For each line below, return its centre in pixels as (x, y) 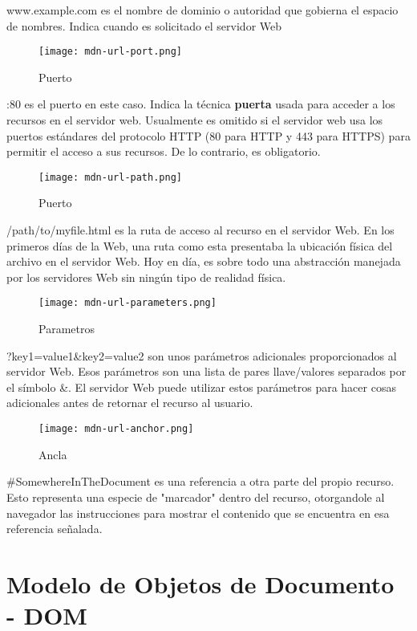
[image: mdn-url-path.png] (110, 177)
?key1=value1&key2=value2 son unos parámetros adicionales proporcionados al (202, 355)
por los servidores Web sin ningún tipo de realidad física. (146, 277)
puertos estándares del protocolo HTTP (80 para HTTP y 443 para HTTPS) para (208, 135)
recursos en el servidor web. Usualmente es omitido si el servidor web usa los (195, 120)
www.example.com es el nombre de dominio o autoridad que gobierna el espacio (202, 10)
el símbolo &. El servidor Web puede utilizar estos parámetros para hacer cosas (201, 387)
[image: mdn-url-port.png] (110, 52)
